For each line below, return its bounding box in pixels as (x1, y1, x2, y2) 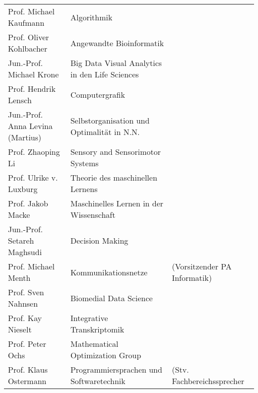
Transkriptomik (70, 324, 125, 335)
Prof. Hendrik (8, 83, 56, 94)
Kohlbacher (8, 43, 48, 54)
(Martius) (8, 131, 42, 143)
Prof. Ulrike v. (8, 172, 58, 183)
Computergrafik (70, 88, 125, 100)
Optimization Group (70, 349, 141, 361)
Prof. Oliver (8, 31, 49, 43)
